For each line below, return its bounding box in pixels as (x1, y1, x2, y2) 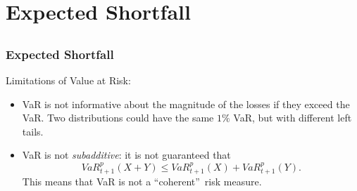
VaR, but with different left (233, 110, 352, 125)
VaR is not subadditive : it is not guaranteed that (22, 147, 231, 162)
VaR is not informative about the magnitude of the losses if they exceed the (22, 96, 350, 111)
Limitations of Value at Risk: (6, 73, 131, 88)
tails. (22, 124, 44, 138)
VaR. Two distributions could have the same (22, 110, 214, 125)
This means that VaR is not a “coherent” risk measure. (22, 174, 262, 189)
